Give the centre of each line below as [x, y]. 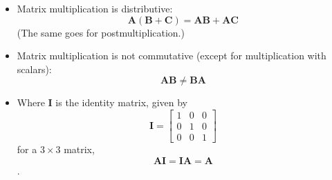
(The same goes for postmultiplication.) [101, 32]
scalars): [34, 69]
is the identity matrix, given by [122, 102]
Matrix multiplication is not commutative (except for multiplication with [172, 56]
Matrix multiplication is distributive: [95, 8]
